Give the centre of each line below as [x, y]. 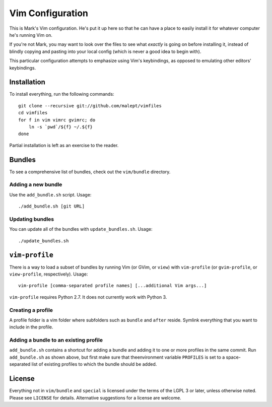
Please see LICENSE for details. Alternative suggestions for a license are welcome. [95, 397]
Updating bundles [32, 219]
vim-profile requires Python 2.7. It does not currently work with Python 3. [88, 297]
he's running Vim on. [31, 35]
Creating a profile [31, 310]
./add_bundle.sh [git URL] [52, 206]
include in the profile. [31, 327]
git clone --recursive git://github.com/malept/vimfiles [90, 106]
